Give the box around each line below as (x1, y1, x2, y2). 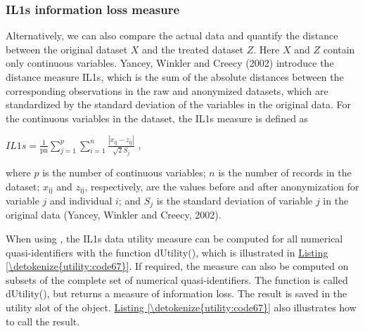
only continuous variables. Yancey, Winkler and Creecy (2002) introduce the (6, 56, 334, 70)
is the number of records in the (218, 164, 352, 179)
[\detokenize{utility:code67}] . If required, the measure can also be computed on (6, 259, 349, 273)
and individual (49, 193, 113, 207)
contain (323, 41, 355, 56)
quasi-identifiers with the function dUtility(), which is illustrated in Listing (6, 245, 328, 259)
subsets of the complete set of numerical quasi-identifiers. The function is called (6, 272, 348, 287)
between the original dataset (6, 41, 128, 56)
